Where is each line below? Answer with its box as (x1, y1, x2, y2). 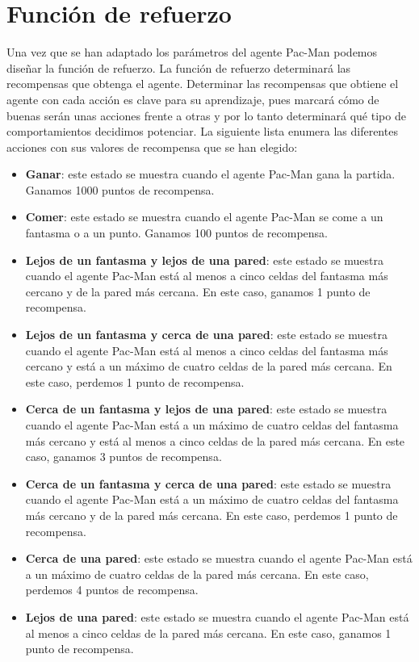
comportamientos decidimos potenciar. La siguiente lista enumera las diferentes (6, 123, 398, 140)
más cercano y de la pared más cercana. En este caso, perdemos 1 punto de (25, 506, 398, 523)
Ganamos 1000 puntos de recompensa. (25, 181, 215, 198)
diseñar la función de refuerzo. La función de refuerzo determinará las (6, 59, 351, 76)
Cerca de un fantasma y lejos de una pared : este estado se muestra (25, 400, 388, 417)
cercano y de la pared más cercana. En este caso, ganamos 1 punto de (25, 283, 371, 300)
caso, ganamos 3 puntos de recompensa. (25, 448, 222, 465)
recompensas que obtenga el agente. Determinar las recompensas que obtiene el (6, 75, 399, 92)
